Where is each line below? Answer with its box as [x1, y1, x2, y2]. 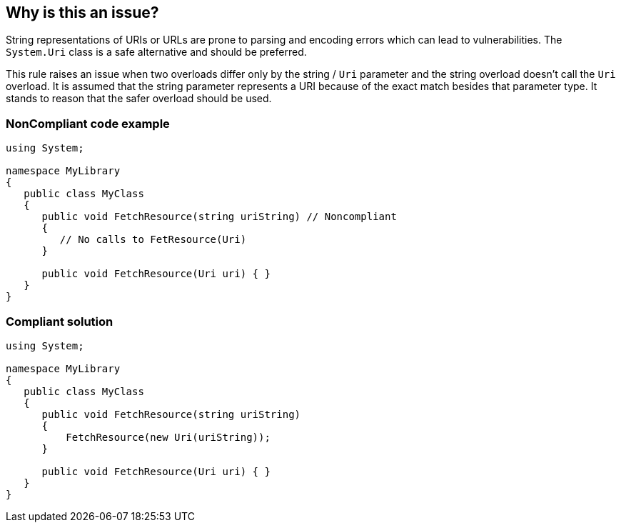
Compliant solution [6, 314, 113, 329]
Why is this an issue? [6, 4, 159, 21]
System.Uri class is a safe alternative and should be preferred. [6, 46, 307, 59]
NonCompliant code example [6, 116, 170, 131]
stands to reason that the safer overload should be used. [6, 92, 272, 105]
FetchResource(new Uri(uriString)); [66, 431, 271, 443]
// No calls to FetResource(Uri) [59, 234, 247, 246]
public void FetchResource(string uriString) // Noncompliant [41, 211, 397, 223]
